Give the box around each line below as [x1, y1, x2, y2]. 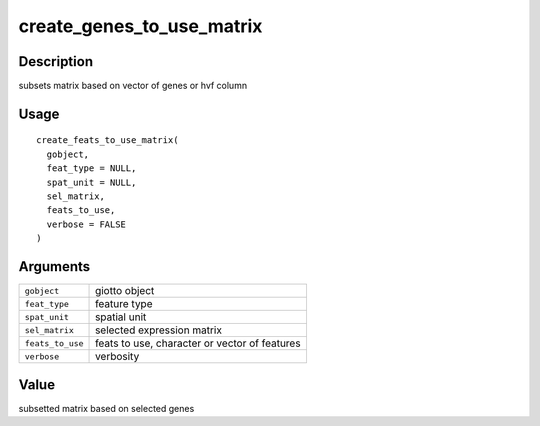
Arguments [18, 258, 91, 275]
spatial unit [95, 310, 147, 324]
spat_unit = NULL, [46, 176, 137, 188]
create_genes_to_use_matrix [18, 15, 263, 37]
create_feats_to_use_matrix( [36, 135, 179, 146]
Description [18, 53, 94, 70]
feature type [95, 297, 153, 311]
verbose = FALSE [46, 218, 127, 230]
